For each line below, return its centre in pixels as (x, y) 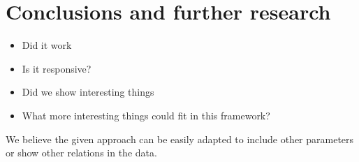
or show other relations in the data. (81, 153)
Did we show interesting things (88, 92)
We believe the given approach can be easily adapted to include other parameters (180, 139)
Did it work (47, 45)
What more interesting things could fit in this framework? (146, 115)
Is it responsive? (57, 68)
